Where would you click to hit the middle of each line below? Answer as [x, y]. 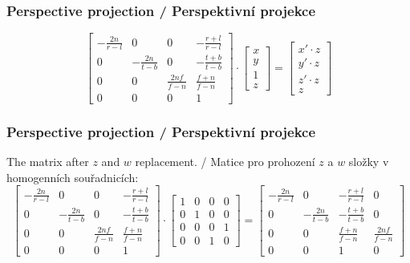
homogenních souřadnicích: [73, 177]
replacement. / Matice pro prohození [225, 161]
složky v [369, 161]
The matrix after [48, 161]
